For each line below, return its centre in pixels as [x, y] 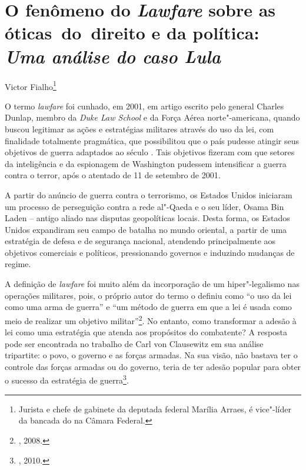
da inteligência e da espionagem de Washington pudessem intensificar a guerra [146, 163]
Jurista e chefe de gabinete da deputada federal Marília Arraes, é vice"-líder [155, 409]
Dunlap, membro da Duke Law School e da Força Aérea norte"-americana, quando [152, 117]
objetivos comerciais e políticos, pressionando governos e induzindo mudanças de [150, 252]
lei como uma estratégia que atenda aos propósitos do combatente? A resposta [146, 332]
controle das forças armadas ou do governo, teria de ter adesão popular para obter [153, 366]
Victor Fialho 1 [31, 85]
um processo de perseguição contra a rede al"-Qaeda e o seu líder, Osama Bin [144, 206]
